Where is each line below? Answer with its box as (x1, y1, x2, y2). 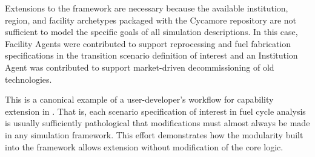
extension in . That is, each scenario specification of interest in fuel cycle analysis (5, 104, 306, 117)
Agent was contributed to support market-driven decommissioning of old (5, 60, 274, 73)
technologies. (5, 72, 52, 85)
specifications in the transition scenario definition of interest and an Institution (5, 49, 298, 62)
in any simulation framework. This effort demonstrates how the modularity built (5, 128, 303, 141)
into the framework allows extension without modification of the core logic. (5, 140, 283, 153)
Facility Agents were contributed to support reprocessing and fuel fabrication (5, 37, 291, 50)
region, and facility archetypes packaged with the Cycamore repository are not (5, 13, 297, 26)
